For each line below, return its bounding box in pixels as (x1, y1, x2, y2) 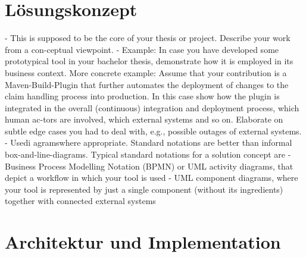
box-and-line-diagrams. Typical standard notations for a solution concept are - (5, 148, 291, 161)
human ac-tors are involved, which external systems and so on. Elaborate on (5, 113, 283, 126)
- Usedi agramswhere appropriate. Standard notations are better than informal (5, 136, 292, 149)
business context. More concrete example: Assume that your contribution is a (5, 66, 287, 79)
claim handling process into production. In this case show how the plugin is (5, 90, 280, 102)
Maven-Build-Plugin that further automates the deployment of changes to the (5, 78, 289, 90)
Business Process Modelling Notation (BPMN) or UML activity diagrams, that (5, 159, 293, 172)
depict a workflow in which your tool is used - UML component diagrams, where (5, 171, 298, 184)
